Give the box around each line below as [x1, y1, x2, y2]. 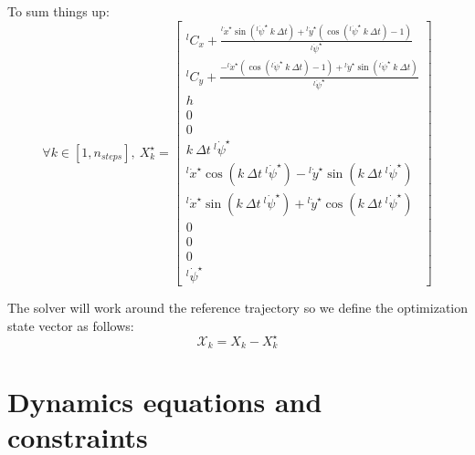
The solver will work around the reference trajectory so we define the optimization [7, 297, 469, 316]
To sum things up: [7, 2, 110, 20]
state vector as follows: [7, 315, 134, 335]
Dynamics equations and [7, 383, 322, 420]
